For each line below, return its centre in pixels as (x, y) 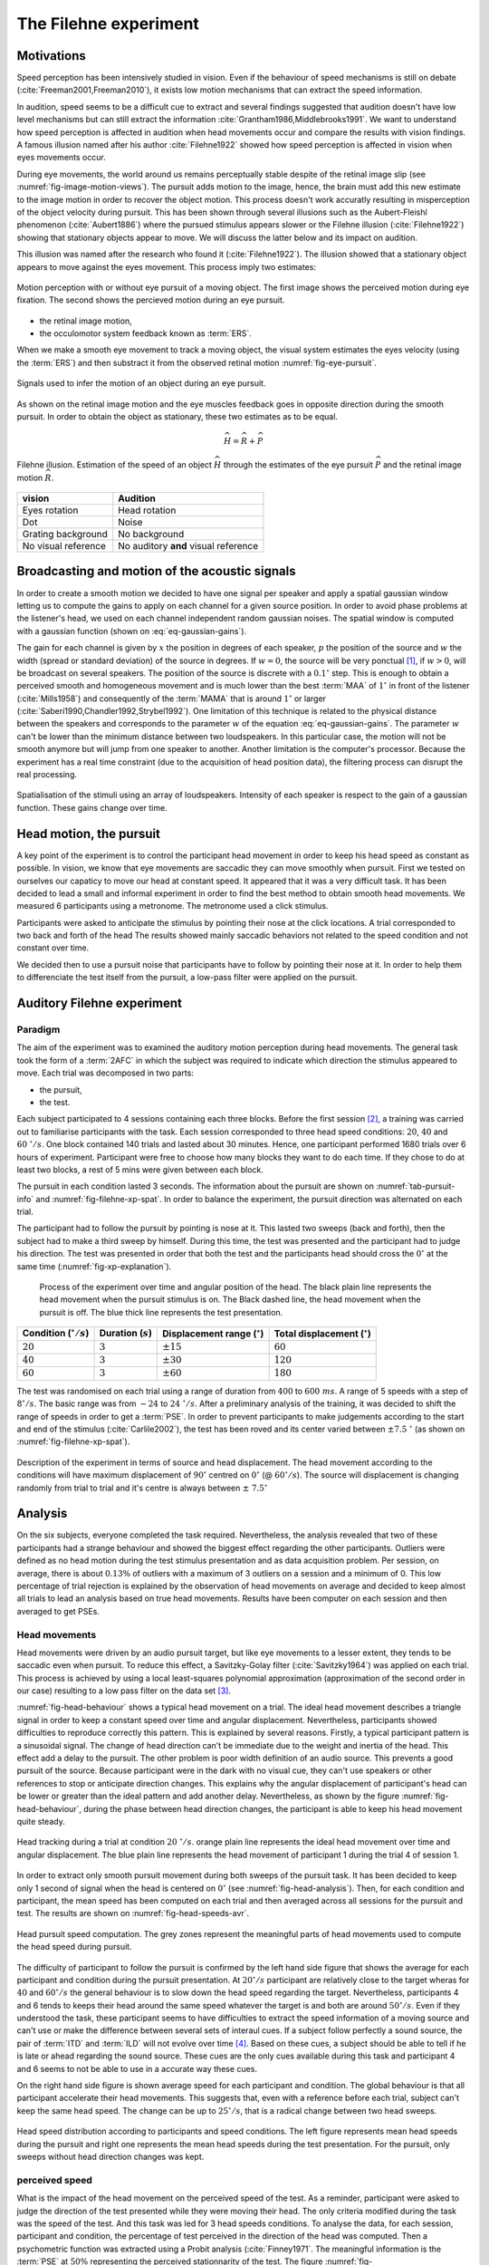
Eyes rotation (50, 510)
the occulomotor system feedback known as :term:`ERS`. (146, 333)
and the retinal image (422, 465)
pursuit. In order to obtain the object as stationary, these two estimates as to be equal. (177, 417)
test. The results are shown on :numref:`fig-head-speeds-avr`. (133, 1913)
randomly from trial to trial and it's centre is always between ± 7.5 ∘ (142, 1487)
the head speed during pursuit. (74, 1947)
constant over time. (53, 948)
